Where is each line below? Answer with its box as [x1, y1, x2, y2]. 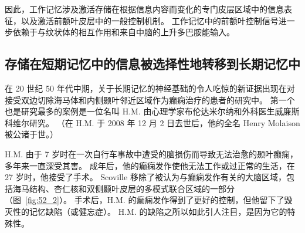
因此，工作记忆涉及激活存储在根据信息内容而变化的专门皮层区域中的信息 [5, 3, 284, 15]
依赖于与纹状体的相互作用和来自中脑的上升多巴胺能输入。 [12, 26, 235, 38]
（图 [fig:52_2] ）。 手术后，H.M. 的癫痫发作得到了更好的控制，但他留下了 [5, 194, 284, 206]
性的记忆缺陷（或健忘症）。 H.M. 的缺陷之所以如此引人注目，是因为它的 [12, 205, 287, 217]
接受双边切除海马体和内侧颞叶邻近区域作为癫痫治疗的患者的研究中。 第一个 [5, 93, 295, 106]
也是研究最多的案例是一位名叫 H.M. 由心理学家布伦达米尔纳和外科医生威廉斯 [5, 105, 300, 117]
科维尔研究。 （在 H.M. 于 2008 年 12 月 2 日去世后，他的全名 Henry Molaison [5, 116, 300, 129]
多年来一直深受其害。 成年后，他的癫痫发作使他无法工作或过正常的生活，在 [5, 159, 295, 171]
